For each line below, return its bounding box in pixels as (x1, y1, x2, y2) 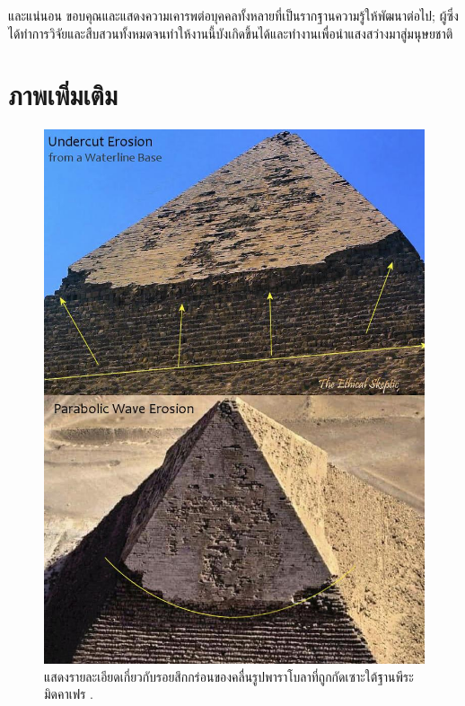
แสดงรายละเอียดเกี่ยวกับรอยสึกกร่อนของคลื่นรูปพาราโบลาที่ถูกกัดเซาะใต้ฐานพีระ (44, 666, 414, 685)
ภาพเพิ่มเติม (8, 76, 118, 113)
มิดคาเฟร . (44, 684, 93, 703)
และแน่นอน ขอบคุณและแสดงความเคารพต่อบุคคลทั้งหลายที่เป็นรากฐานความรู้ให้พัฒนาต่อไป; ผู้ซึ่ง (8, 6, 459, 24)
